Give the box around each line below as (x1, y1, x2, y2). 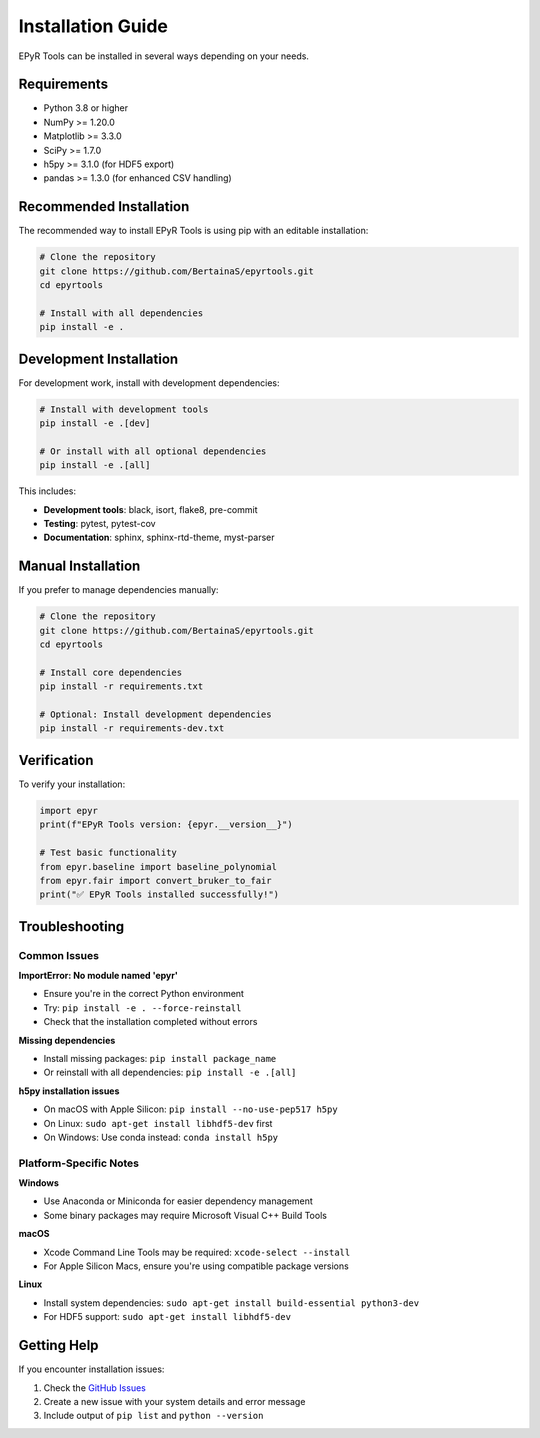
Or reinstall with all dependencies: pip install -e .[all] (43, 1066, 297, 1079)
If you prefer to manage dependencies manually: (18, 584, 219, 596)
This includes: (18, 485, 77, 497)
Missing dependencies (18, 1034, 116, 1046)
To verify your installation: (18, 778, 126, 790)
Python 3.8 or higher (43, 102, 129, 114)
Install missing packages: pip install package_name (43, 1053, 277, 1064)
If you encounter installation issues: (18, 1363, 165, 1375)
